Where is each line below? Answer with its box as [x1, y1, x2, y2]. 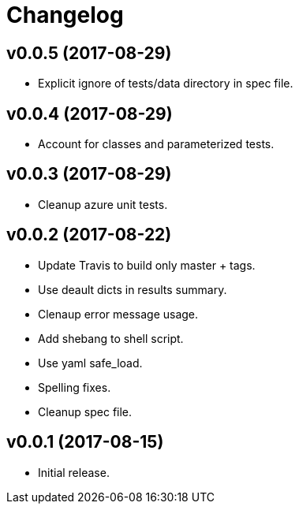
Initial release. [38, 465, 110, 479]
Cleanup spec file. [38, 404, 133, 419]
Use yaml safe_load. [38, 356, 143, 370]
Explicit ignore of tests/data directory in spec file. [38, 76, 293, 91]
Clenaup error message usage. [38, 307, 199, 321]
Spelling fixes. [38, 380, 111, 394]
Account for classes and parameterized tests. [38, 137, 275, 151]
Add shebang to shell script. [38, 331, 184, 345]
